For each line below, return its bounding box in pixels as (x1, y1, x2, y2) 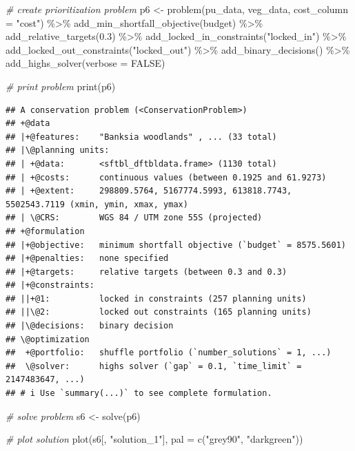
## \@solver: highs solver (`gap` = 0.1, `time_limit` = (6, 361, 302, 371)
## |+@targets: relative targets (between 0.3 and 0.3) (6, 266, 287, 277)
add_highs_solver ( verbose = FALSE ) (6, 56, 165, 70)
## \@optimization (6, 334, 90, 344)
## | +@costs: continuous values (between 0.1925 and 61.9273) (6, 172, 327, 182)
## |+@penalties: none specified (6, 253, 169, 264)
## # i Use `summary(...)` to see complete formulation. (6, 388, 272, 399)
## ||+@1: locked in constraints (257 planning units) (6, 293, 307, 304)
